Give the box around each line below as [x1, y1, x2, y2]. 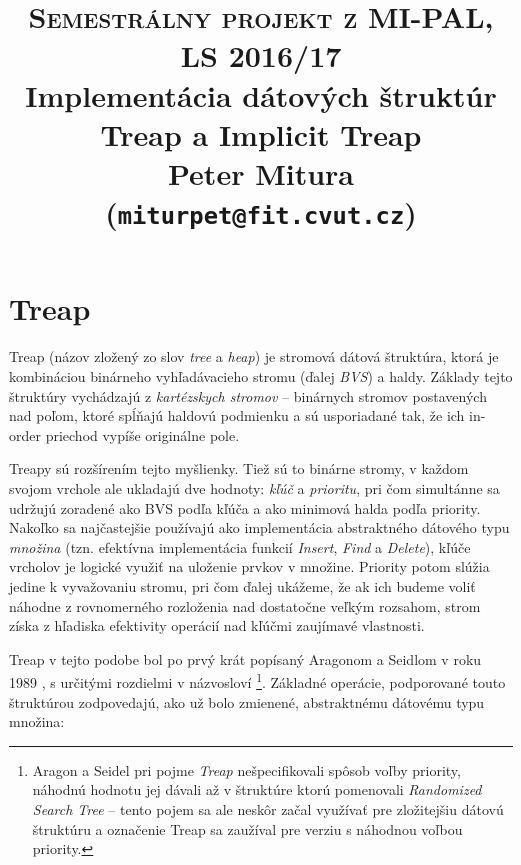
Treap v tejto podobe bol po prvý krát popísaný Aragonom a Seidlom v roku [9, 648, 482, 669]
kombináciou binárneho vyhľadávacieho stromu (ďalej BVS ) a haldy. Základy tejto [9, 365, 513, 386]
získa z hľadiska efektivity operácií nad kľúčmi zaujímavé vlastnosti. [9, 615, 425, 636]
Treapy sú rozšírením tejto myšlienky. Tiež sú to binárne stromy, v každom [9, 458, 469, 479]
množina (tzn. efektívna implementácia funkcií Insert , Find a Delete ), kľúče [9, 536, 471, 557]
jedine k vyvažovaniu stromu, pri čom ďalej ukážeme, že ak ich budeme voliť [9, 575, 476, 596]
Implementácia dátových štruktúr [25, 74, 497, 115]
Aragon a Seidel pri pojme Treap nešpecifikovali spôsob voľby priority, [32, 759, 461, 780]
